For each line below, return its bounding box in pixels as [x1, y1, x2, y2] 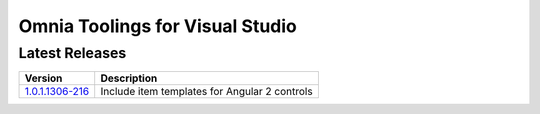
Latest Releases [18, 44, 127, 62]
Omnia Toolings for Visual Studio [18, 15, 297, 37]
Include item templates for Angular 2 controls [100, 85, 314, 99]
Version [24, 71, 63, 85]
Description [100, 71, 158, 85]
